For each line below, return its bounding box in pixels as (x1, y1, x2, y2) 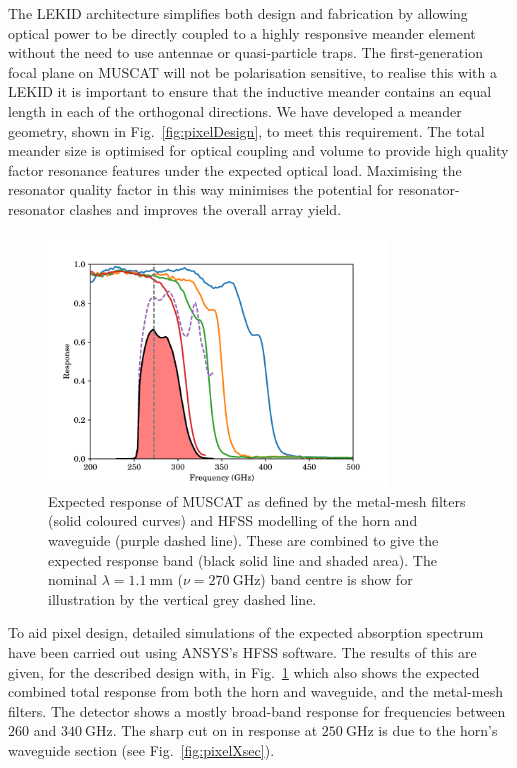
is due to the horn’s (378, 720, 498, 741)
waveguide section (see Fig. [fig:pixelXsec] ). (8, 739, 275, 760)
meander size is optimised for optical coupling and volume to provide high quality (8, 140, 509, 161)
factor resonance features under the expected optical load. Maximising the (8, 159, 462, 180)
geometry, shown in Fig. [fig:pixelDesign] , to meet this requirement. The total (8, 120, 485, 141)
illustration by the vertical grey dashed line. (48, 588, 317, 609)
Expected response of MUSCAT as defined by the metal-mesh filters (48, 490, 466, 511)
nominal (48, 569, 98, 590)
